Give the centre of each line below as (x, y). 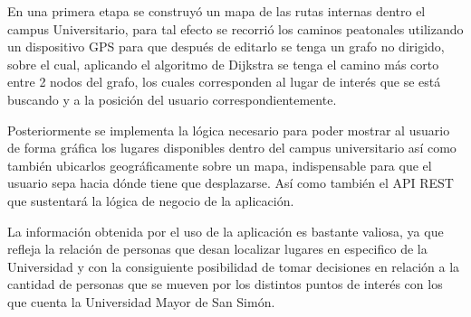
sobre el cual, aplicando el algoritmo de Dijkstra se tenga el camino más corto (223, 64)
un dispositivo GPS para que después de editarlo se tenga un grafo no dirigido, (226, 47)
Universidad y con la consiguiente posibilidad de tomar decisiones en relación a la (234, 266)
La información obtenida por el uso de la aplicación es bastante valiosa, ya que (226, 231)
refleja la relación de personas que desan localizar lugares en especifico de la (217, 249)
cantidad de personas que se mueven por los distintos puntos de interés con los (225, 284)
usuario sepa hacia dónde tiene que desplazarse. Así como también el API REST (231, 183)
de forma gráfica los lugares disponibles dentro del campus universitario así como (232, 148)
